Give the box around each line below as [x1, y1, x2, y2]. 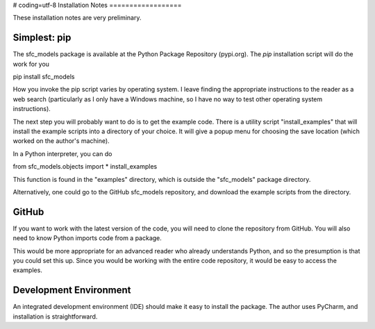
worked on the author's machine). [12, 137, 110, 145]
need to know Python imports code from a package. [12, 234, 162, 242]
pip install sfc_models [12, 73, 75, 81]
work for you [12, 60, 50, 68]
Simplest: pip [12, 32, 72, 44]
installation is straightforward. [12, 312, 98, 321]
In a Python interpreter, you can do [12, 149, 112, 158]
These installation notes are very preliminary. [12, 14, 142, 22]
